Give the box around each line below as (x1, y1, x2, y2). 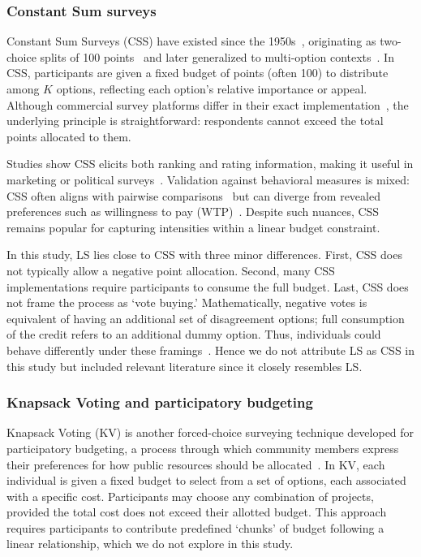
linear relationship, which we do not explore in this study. (6, 535, 294, 552)
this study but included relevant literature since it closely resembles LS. (6, 357, 363, 374)
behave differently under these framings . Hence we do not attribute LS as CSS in (6, 341, 415, 358)
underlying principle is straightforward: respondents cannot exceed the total (6, 112, 384, 129)
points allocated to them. (6, 127, 131, 145)
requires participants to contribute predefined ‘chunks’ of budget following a (6, 519, 384, 536)
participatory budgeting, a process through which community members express (6, 439, 399, 456)
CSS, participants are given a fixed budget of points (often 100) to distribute (6, 64, 389, 81)
